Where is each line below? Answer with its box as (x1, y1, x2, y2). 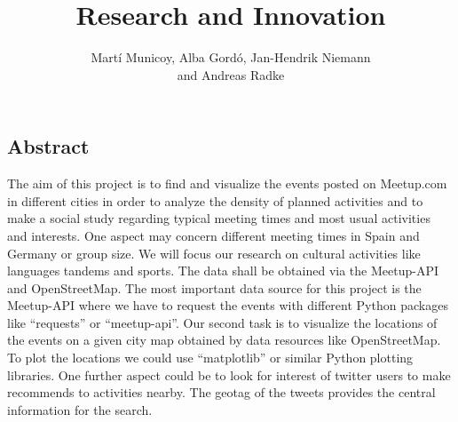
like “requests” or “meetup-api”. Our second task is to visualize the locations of (7, 313, 438, 331)
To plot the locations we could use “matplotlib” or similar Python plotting (7, 348, 414, 367)
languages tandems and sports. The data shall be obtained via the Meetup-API (7, 261, 438, 280)
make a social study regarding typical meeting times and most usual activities (7, 209, 430, 227)
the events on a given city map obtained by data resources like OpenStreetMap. (7, 330, 441, 349)
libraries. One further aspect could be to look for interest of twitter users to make (7, 365, 451, 384)
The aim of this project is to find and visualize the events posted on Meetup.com (7, 174, 447, 193)
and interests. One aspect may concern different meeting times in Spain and (7, 226, 420, 244)
